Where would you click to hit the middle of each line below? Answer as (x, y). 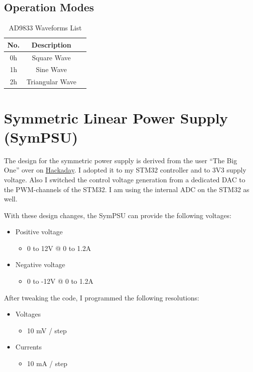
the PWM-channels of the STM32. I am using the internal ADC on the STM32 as (127, 189)
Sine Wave (51, 69)
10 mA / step (47, 363)
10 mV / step (47, 330)
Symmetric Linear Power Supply (116, 117)
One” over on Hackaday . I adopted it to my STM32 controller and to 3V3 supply (125, 170)
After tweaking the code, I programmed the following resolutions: (102, 297)
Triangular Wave (52, 82)
